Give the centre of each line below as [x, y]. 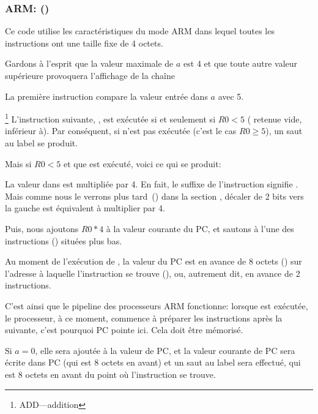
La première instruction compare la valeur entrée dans [106, 96]
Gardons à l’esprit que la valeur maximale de [89, 63]
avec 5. [231, 96]
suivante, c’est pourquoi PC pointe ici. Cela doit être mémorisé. [124, 330]
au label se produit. [42, 143]
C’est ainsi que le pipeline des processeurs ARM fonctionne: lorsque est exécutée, [157, 305]
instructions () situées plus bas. [64, 240]
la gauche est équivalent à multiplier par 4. [85, 208]
